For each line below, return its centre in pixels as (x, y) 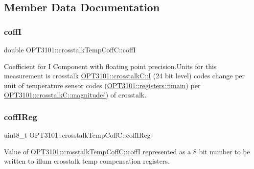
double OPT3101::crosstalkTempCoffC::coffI (70, 49)
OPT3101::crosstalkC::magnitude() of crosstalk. (75, 95)
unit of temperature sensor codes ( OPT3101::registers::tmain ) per (102, 85)
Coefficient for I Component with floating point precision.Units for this (110, 66)
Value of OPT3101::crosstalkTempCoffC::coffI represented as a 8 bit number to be (127, 151)
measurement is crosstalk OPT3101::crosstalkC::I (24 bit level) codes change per (125, 76)
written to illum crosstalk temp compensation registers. (87, 161)
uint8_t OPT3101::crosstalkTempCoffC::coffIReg (77, 135)
